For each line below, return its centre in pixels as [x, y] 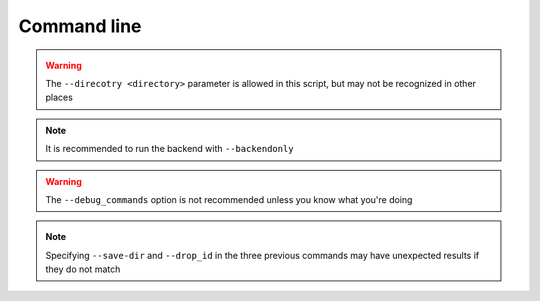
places [59, 97]
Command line [80, 26]
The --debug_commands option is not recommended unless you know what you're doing [229, 199]
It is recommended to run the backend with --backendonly [169, 149]
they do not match [83, 269]
